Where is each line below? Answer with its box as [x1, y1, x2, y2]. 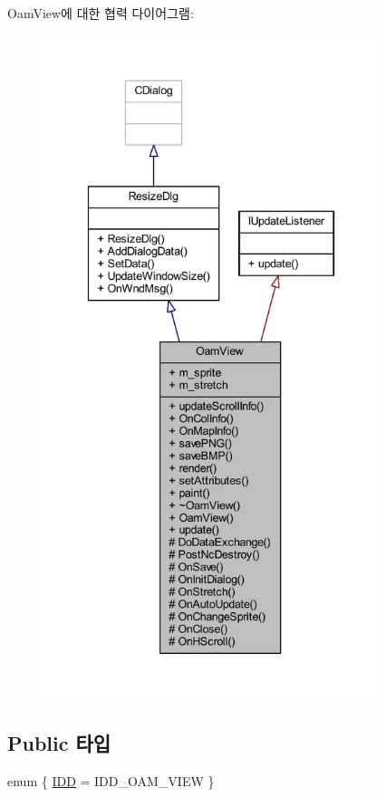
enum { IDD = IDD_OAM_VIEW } [7, 771, 215, 790]
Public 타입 [7, 728, 111, 756]
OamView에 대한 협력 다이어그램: [7, 4, 194, 22]
